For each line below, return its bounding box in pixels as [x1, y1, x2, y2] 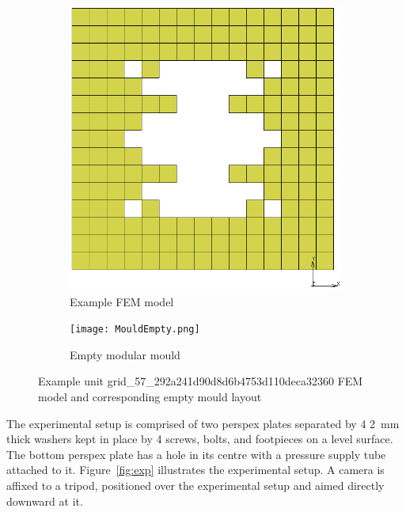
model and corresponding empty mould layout [38, 389, 262, 405]
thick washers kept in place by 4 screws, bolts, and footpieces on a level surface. [6, 430, 393, 447]
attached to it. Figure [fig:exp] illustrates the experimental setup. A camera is [6, 461, 385, 478]
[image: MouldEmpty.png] [70, 324, 200, 336]
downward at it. [6, 492, 83, 509]
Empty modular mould [70, 346, 180, 362]
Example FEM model [70, 293, 174, 309]
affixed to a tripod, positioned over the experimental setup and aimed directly [6, 477, 385, 494]
